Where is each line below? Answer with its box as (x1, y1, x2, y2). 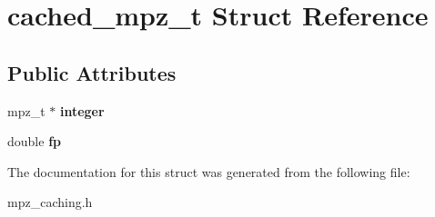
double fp (7, 132, 61, 151)
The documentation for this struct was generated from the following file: (7, 162, 410, 181)
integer (59, 101, 105, 120)
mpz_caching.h (7, 192, 93, 212)
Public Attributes (7, 58, 177, 86)
